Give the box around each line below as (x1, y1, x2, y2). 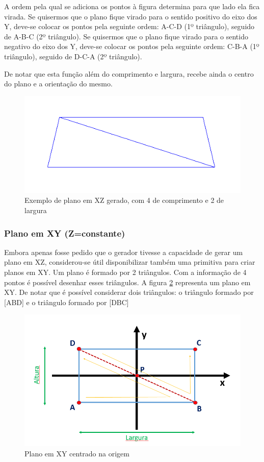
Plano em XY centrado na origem (24, 448, 129, 458)
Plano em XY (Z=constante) (4, 226, 125, 239)
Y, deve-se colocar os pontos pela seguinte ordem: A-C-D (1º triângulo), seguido (4, 21, 255, 32)
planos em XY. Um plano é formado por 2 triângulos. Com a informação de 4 (4, 267, 247, 278)
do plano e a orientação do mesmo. (4, 78, 113, 89)
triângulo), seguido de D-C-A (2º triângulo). (4, 51, 142, 61)
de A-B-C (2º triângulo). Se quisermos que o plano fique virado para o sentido (4, 31, 248, 41)
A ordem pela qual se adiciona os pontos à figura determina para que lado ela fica (4, 1, 260, 11)
